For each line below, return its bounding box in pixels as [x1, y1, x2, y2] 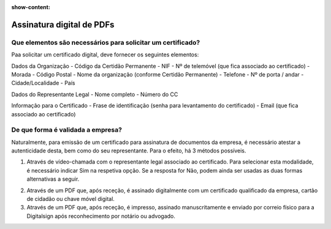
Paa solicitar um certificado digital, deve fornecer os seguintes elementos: [11, 51, 199, 58]
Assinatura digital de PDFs [11, 19, 115, 30]
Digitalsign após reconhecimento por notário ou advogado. [26, 212, 176, 220]
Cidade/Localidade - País [11, 80, 75, 87]
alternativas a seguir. [26, 175, 80, 183]
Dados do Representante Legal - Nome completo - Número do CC [11, 91, 178, 98]
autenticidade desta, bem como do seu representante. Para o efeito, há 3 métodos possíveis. [11, 147, 246, 154]
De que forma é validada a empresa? [11, 126, 123, 134]
